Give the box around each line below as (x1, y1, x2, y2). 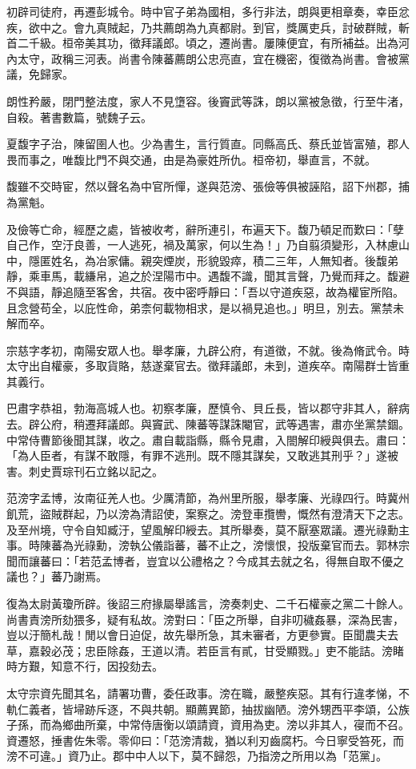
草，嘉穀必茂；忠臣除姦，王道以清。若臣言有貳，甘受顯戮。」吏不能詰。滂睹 (6, 642, 404, 658)
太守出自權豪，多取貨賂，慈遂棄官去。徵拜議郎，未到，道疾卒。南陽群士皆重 (6, 357, 410, 374)
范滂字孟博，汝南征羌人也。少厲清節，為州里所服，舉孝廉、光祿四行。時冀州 (6, 489, 410, 506)
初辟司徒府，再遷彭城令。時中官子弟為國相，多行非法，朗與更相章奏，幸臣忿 (6, 3, 410, 19)
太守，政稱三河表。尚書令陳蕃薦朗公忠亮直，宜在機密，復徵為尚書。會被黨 (17, 50, 410, 66)
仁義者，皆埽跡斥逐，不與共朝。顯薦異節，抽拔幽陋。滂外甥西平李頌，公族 (17, 700, 410, 717)
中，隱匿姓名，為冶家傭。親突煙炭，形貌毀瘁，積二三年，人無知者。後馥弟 (6, 252, 398, 268)
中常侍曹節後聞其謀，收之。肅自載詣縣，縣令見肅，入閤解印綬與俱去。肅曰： (6, 431, 410, 448)
